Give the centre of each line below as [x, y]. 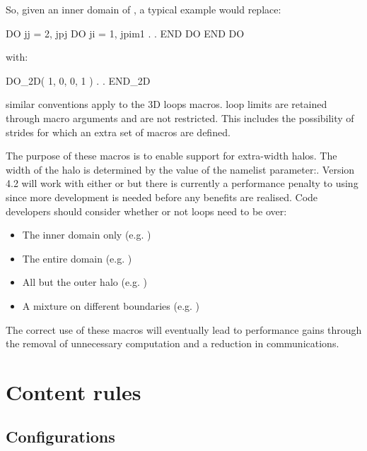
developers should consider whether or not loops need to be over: [146, 211]
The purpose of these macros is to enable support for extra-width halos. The [171, 156]
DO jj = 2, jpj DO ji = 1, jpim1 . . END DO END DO [125, 33]
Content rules [74, 391]
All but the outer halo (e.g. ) [85, 282]
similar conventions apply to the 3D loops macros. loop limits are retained [167, 104]
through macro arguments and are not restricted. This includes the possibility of [180, 118]
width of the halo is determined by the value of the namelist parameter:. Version [180, 169]
